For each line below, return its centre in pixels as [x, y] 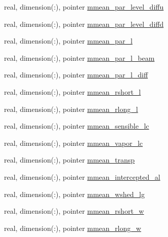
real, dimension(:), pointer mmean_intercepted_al [82, 176]
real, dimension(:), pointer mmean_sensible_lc [77, 126]
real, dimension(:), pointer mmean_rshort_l [73, 91]
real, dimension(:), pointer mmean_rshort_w [74, 211]
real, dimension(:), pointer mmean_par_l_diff [76, 75]
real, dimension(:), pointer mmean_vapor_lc [74, 143]
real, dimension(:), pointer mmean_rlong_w [73, 228]
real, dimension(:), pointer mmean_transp [70, 160]
